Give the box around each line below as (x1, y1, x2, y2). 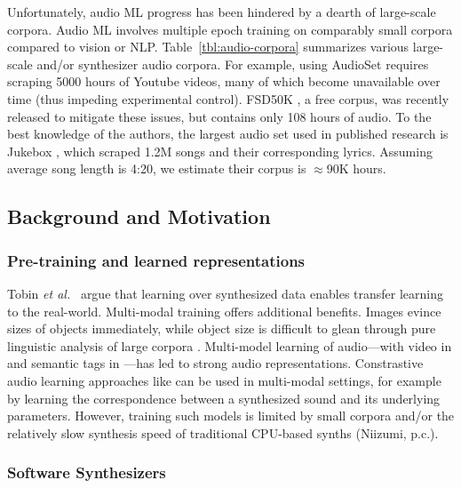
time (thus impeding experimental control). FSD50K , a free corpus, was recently (7, 89, 449, 108)
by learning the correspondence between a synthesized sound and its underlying (7, 388, 441, 407)
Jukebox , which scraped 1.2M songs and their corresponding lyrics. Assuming (7, 141, 433, 160)
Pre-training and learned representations (7, 249, 306, 271)
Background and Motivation (7, 203, 271, 230)
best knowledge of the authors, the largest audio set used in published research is (7, 124, 449, 143)
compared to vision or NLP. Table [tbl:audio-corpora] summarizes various (7, 37, 409, 56)
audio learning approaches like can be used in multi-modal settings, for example (7, 371, 441, 389)
